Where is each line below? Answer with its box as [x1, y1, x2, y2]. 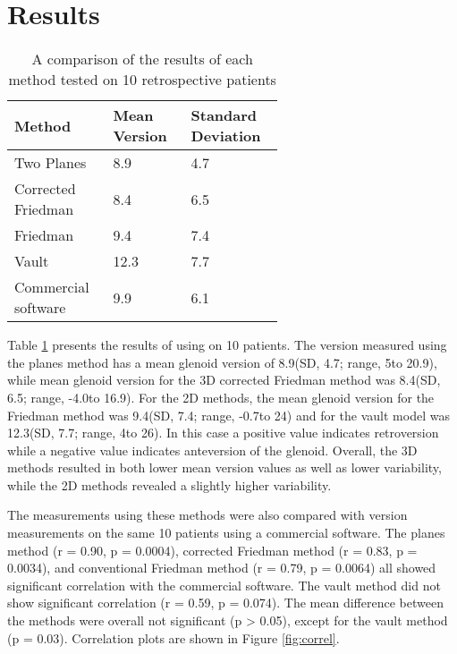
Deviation [190, 125, 261, 147]
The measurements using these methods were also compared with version [7, 505, 408, 524]
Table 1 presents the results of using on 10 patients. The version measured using [7, 335, 447, 354]
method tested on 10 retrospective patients [8, 69, 276, 90]
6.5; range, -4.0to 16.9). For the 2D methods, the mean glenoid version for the [7, 387, 435, 406]
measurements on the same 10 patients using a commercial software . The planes [7, 523, 445, 542]
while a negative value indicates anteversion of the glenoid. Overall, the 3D [7, 440, 418, 459]
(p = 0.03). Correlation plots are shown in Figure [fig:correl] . [7, 628, 340, 647]
